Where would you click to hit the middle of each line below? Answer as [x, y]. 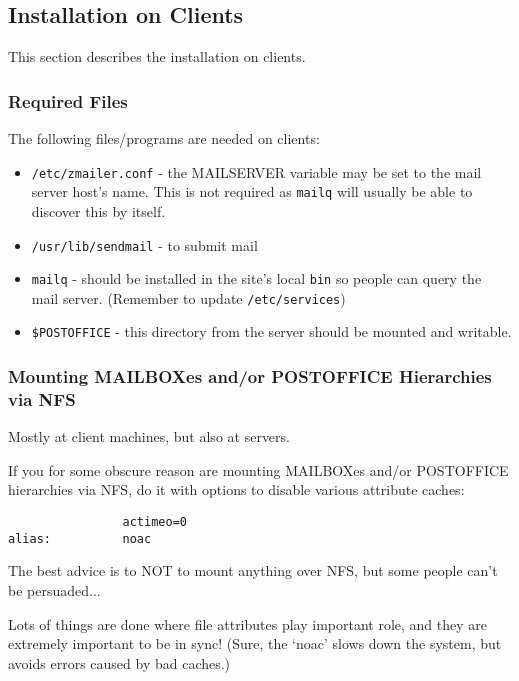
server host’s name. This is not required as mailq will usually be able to [252, 191]
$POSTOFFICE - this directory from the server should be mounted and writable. [271, 331]
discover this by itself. [98, 210]
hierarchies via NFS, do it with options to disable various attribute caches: [236, 489]
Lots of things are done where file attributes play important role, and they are [248, 623]
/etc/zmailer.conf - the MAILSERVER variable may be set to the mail [256, 171]
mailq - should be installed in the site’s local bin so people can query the [256, 278]
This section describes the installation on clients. [157, 56]
